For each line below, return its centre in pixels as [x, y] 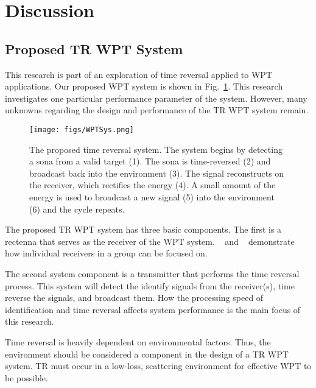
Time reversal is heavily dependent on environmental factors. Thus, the [138, 341]
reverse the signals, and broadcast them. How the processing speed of [134, 298]
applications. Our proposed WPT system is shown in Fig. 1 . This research [144, 86]
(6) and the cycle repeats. [77, 209]
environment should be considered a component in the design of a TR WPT [147, 354]
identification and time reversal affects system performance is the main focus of [153, 309]
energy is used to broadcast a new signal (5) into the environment [152, 196]
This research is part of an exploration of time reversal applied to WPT [139, 74]
